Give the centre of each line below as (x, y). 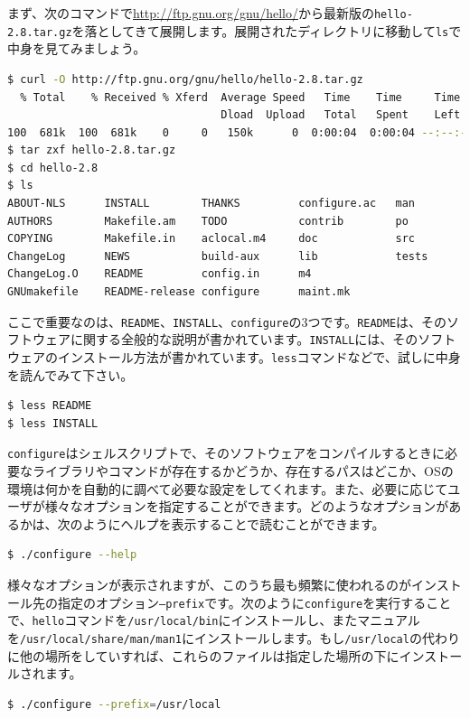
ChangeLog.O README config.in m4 (160, 274)
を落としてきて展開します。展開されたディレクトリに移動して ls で (267, 30)
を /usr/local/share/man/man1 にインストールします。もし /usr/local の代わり (234, 637)
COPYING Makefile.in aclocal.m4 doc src (211, 239)
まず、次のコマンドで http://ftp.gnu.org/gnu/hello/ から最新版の (191, 13)
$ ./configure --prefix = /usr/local (114, 704)
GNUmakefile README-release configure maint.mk (179, 292)
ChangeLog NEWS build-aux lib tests (218, 256)
